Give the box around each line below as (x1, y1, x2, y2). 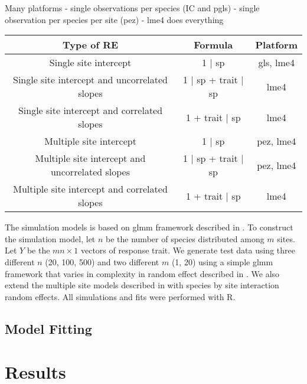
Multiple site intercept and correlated (13, 182, 168, 196)
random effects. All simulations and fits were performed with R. (5, 290, 236, 302)
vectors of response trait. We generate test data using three (80, 244, 295, 256)
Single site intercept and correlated (18, 103, 163, 118)
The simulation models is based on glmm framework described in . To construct (5, 221, 293, 233)
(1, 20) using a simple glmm (171, 255, 273, 268)
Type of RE (62, 38, 119, 52)
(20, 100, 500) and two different (45, 255, 159, 268)
